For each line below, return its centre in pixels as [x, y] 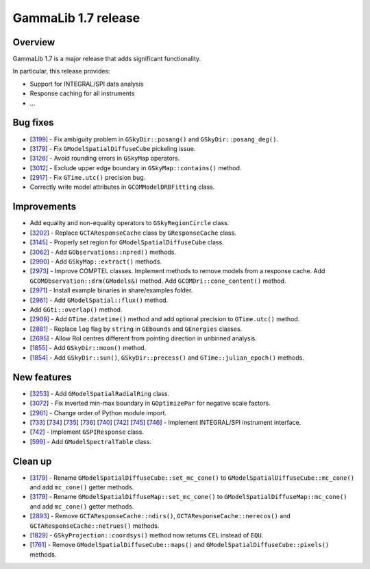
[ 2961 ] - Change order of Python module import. [98, 413]
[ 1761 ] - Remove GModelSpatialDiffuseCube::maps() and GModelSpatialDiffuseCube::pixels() [180, 545]
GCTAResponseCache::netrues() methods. [95, 526]
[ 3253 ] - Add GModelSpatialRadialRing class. [100, 393]
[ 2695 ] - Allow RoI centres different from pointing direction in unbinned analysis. [143, 338]
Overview [34, 42]
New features [42, 377]
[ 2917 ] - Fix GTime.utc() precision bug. [88, 178]
